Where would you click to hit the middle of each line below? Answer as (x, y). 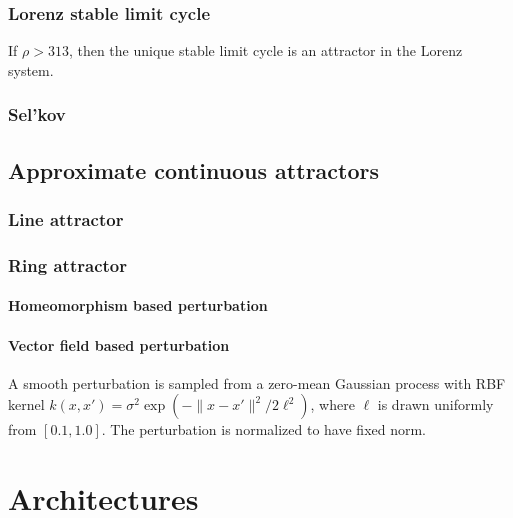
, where (332, 404)
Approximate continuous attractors (194, 169)
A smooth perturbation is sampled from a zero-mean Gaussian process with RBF (257, 382)
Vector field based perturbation (119, 344)
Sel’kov (37, 114)
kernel (26, 404)
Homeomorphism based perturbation (138, 305)
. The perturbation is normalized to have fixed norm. (264, 429)
